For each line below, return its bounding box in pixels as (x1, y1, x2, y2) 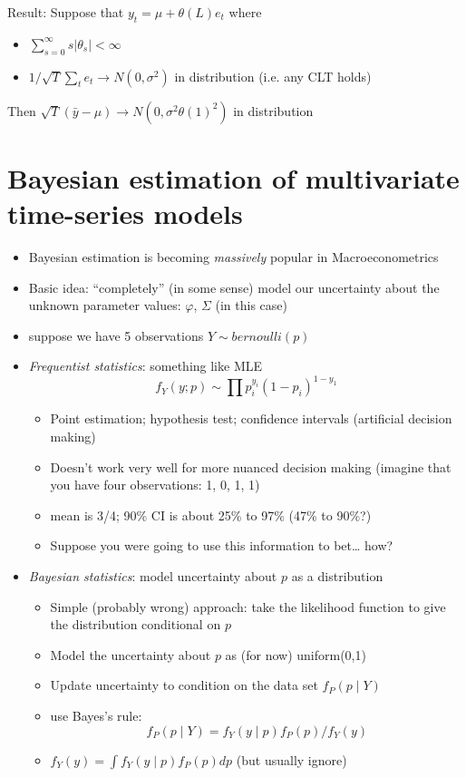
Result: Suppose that (7, 3, 124, 21)
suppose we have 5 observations (28, 325, 204, 345)
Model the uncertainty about (50, 645, 211, 664)
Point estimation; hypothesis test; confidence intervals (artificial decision (50, 409, 452, 428)
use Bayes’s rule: (50, 705, 142, 724)
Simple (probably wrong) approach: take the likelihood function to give (50, 597, 446, 616)
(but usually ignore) (236, 750, 347, 769)
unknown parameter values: (28, 296, 181, 315)
